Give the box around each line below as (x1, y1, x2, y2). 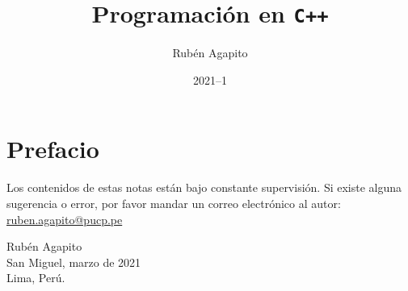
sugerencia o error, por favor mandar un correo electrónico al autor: (6, 194, 341, 211)
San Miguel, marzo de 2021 (6, 253, 141, 270)
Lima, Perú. (6, 269, 65, 286)
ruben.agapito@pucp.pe (6, 210, 123, 227)
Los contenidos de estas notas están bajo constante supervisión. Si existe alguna (6, 179, 402, 196)
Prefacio (6, 132, 99, 165)
